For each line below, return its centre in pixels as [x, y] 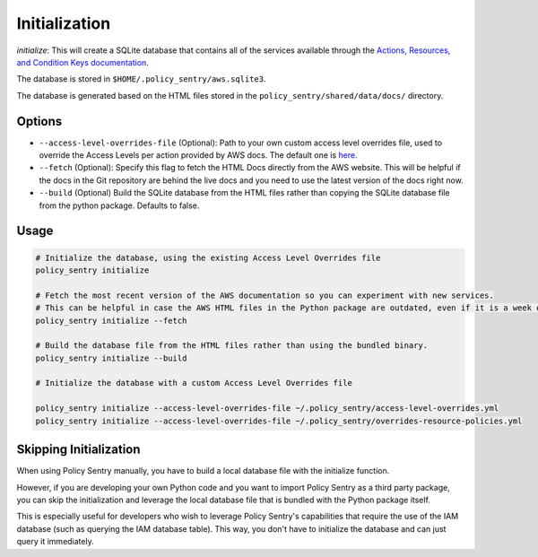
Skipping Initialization [78, 450]
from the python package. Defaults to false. [119, 205]
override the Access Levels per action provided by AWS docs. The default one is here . [198, 155]
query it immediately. [55, 542]
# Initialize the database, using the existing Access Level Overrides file [208, 257]
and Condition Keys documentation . [83, 62]
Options [39, 121]
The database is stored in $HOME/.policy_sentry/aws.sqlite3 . [141, 79]
